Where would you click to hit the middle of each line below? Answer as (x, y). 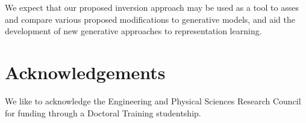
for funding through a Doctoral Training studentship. (103, 112)
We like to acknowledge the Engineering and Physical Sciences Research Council (153, 100)
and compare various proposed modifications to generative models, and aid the (150, 19)
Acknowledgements (85, 72)
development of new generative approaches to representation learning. (133, 31)
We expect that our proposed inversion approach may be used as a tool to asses (152, 7)
